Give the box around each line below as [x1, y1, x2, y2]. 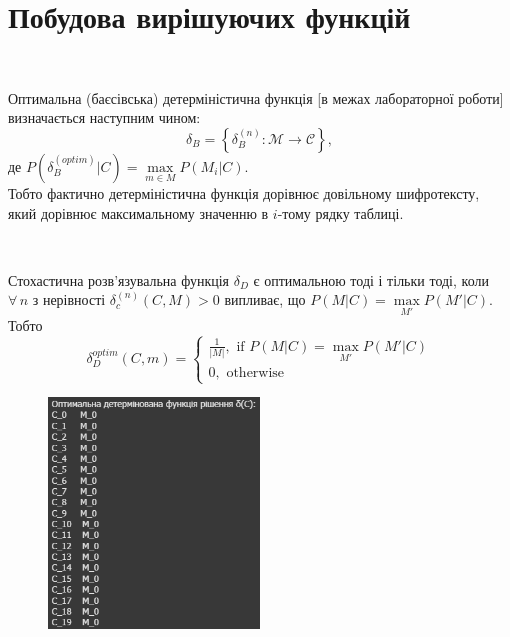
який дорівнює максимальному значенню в [8, 202, 269, 223]
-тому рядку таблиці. [277, 202, 404, 223]
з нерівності [32, 289, 106, 310]
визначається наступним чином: [8, 107, 201, 128]
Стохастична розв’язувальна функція [8, 269, 230, 290]
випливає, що [224, 289, 306, 310]
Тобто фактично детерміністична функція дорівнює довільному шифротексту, [8, 182, 480, 203]
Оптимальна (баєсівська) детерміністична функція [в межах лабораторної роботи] [8, 87, 504, 108]
